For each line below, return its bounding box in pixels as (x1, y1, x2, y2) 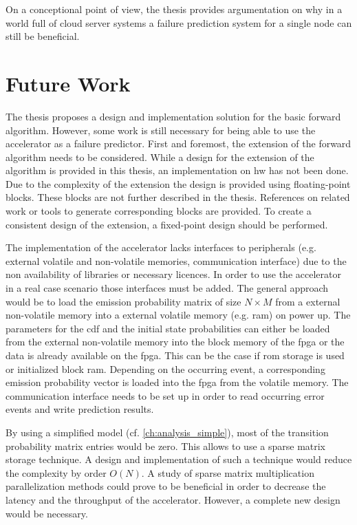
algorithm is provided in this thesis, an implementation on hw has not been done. (6, 163, 349, 178)
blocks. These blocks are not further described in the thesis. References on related (6, 190, 350, 204)
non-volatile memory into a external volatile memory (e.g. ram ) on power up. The (6, 308, 351, 322)
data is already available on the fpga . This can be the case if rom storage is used (6, 348, 345, 362)
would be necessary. (6, 506, 88, 520)
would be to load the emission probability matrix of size (6, 294, 241, 308)
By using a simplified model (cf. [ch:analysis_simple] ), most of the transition (6, 425, 329, 439)
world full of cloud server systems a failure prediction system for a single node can (6, 15, 352, 30)
